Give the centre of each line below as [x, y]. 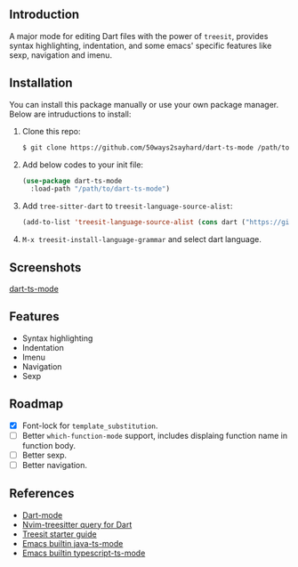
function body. [48, 445]
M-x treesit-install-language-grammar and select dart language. [142, 239]
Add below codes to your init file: [83, 165]
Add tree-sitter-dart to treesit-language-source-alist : [127, 206]
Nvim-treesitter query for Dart [77, 524]
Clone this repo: [51, 131]
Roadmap [36, 404]
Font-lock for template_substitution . [90, 425]
